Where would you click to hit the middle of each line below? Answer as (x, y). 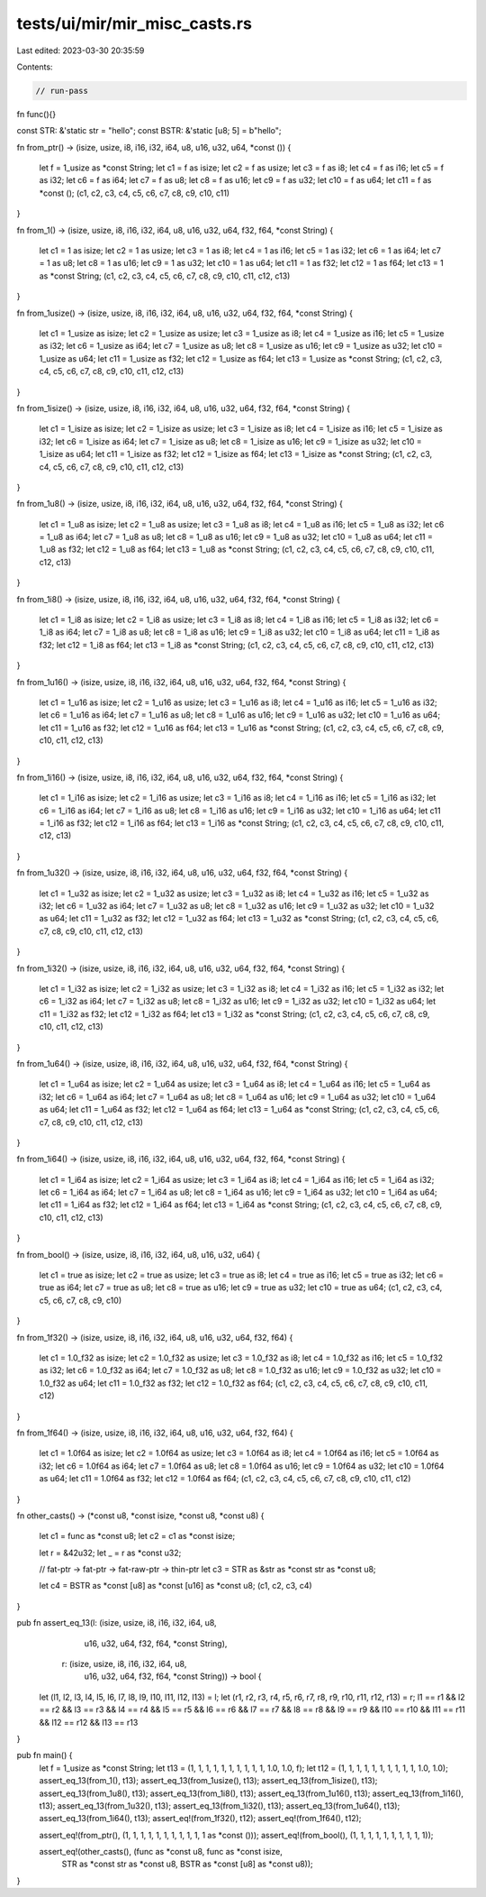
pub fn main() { (45, 1755)
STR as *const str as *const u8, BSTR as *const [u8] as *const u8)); (188, 1864)
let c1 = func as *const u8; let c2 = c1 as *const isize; (137, 1536)
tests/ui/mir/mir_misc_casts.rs (134, 23)
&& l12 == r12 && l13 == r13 (89, 1722)
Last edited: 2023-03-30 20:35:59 (81, 50)
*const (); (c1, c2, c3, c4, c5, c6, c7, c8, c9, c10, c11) (134, 193)
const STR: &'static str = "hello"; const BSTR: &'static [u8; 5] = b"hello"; (149, 131)
